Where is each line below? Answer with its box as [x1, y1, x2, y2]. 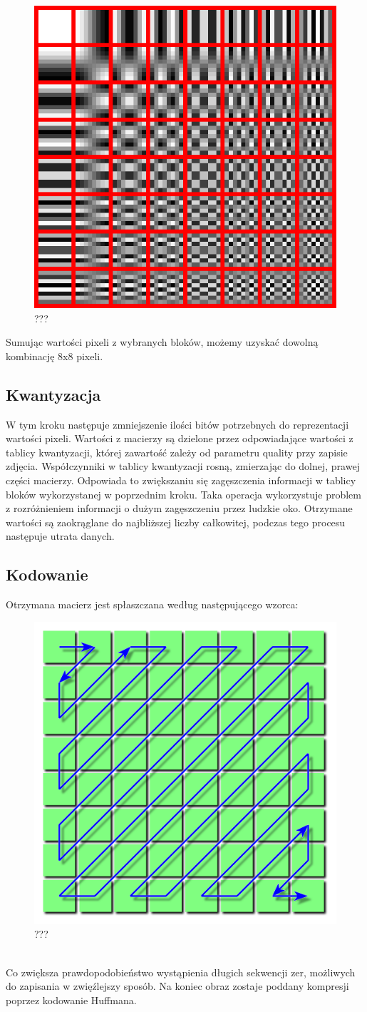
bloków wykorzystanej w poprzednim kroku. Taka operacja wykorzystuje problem [6, 486, 361, 501]
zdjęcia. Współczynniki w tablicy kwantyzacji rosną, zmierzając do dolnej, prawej [6, 459, 360, 474]
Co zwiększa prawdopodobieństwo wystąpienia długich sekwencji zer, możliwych [6, 964, 356, 979]
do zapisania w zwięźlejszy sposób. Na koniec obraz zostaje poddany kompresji [6, 978, 349, 993]
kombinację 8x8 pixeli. [6, 348, 103, 363]
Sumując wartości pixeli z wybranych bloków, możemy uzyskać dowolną [6, 334, 319, 349]
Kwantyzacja [6, 383, 101, 405]
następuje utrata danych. [6, 528, 115, 543]
